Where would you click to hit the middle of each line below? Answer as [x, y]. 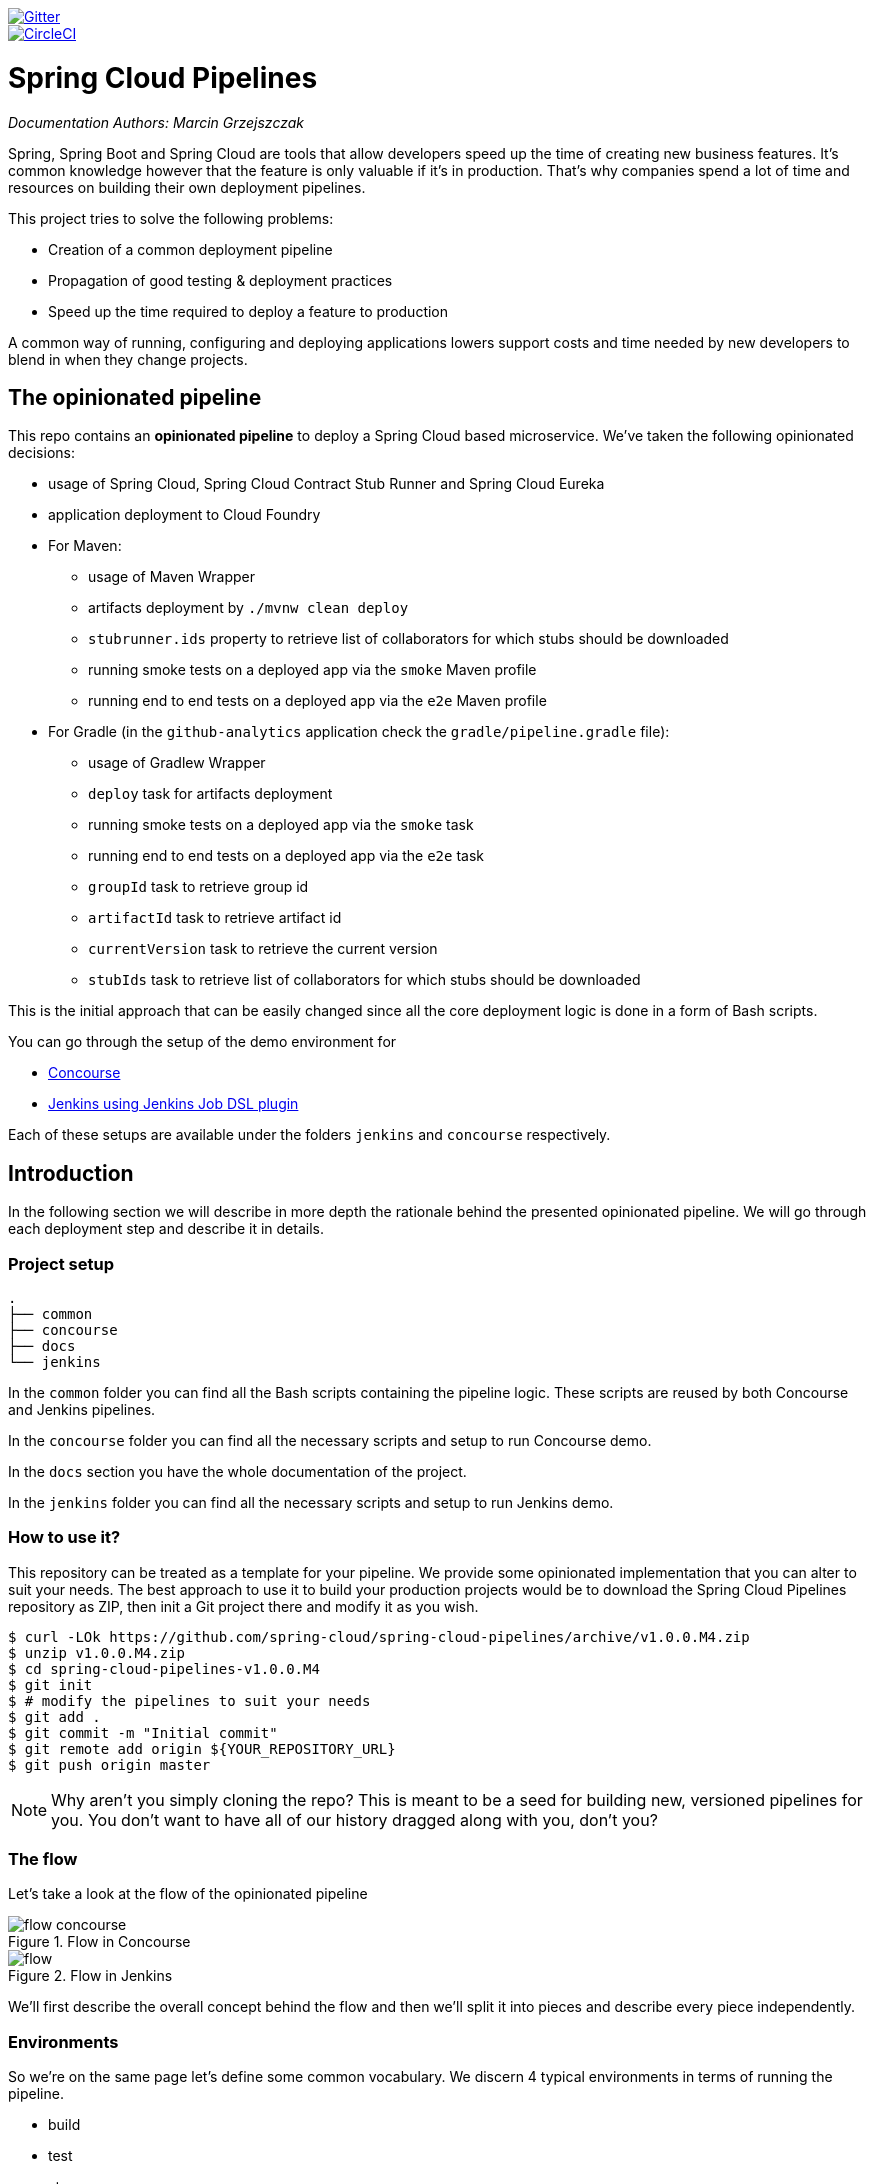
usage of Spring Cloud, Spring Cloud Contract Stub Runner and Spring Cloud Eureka [326, 484]
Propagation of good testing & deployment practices [220, 280]
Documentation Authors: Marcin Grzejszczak [156, 122]
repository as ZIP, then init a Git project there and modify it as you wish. [243, 1606]
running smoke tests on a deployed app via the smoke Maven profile [312, 670]
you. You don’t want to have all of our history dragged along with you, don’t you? [354, 1819]
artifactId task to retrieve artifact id [215, 918]
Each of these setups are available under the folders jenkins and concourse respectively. [309, 1135]
